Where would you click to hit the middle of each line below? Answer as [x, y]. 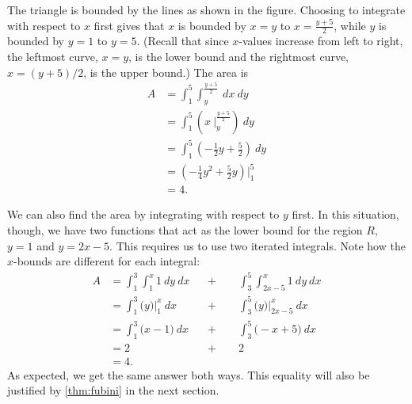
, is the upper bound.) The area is [166, 72]
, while [350, 25]
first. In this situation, [345, 214]
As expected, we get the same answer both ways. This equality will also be [189, 374]
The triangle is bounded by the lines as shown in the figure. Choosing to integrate [206, 10]
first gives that [129, 25]
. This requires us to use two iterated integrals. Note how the [257, 245]
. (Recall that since [183, 41]
